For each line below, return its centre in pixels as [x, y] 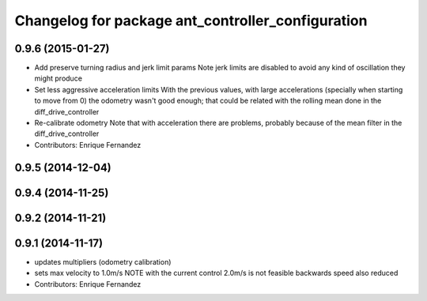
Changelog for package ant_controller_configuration [191, 21]
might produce [59, 78]
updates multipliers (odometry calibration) [103, 261]
